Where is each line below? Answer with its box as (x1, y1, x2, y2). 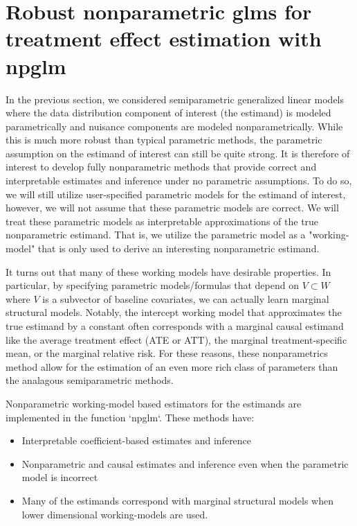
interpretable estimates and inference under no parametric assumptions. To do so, (6, 173, 352, 188)
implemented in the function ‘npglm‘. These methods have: (6, 410, 255, 424)
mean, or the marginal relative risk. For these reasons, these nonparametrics (6, 346, 328, 360)
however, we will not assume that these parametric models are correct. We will (6, 200, 339, 215)
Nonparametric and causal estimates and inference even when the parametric (21, 456, 349, 471)
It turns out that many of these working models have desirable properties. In (6, 264, 331, 279)
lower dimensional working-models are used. (21, 507, 208, 521)
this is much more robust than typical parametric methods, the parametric (6, 132, 322, 147)
